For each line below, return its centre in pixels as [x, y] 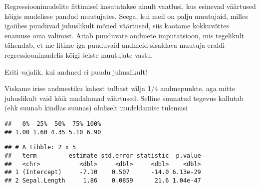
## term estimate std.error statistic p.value [103, 155]
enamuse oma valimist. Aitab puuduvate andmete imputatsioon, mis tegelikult [125, 35]
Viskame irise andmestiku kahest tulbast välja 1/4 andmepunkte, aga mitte [120, 88]
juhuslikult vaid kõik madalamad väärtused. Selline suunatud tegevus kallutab [124, 98]
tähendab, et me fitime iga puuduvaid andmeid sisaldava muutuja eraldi [115, 45]
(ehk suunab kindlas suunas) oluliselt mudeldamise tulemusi [96, 108]
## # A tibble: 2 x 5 [40, 147]
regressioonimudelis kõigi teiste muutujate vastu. [79, 54]
